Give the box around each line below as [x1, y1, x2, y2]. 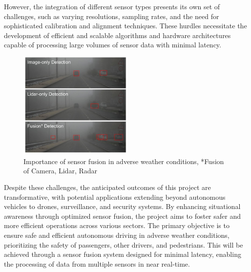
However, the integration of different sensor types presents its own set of [4, 1, 220, 11]
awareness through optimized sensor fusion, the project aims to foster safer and [4, 210, 241, 221]
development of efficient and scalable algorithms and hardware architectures [4, 30, 231, 40]
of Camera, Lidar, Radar [23, 166, 98, 176]
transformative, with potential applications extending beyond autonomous [4, 191, 226, 202]
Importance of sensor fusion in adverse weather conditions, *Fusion [23, 156, 224, 166]
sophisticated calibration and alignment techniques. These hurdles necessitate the [4, 21, 247, 31]
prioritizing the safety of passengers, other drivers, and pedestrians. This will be [4, 239, 243, 250]
